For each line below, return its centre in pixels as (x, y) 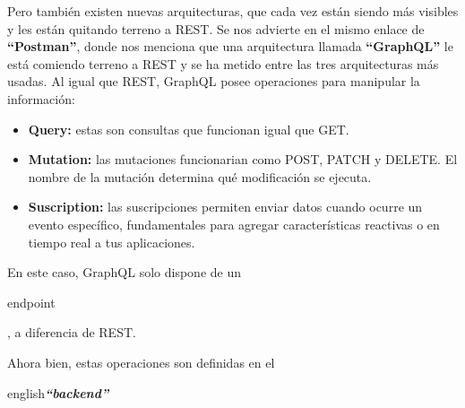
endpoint (31, 302)
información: (41, 98)
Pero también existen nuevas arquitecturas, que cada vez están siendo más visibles (233, 11)
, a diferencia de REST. (72, 332)
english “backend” (58, 392)
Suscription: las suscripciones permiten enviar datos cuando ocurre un (225, 207)
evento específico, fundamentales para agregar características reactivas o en (234, 224)
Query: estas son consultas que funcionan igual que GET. (189, 129)
